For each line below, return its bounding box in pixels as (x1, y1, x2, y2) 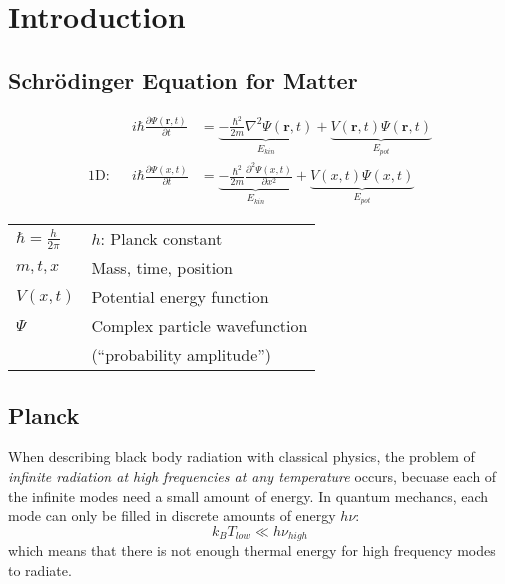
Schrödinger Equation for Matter (8, 64, 358, 95)
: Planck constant (100, 227, 223, 251)
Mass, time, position (91, 256, 233, 280)
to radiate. (8, 559, 72, 580)
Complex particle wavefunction (91, 314, 308, 338)
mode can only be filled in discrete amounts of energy (8, 505, 336, 526)
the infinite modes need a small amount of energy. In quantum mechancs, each (8, 485, 489, 506)
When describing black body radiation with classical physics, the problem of (8, 446, 475, 467)
